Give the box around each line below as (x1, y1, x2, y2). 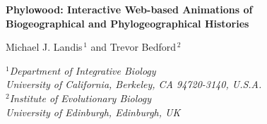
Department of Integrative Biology (9, 63, 156, 77)
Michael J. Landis (6, 39, 83, 54)
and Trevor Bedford (90, 39, 177, 54)
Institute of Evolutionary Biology (9, 90, 151, 105)
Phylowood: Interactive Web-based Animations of (6, 2, 253, 16)
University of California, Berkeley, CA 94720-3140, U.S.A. (6, 77, 262, 92)
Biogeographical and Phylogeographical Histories (6, 15, 249, 30)
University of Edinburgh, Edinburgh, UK (6, 104, 181, 119)
